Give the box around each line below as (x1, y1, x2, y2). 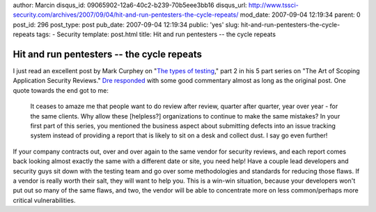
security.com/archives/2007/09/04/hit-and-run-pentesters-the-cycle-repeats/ (13, 10, 239, 19)
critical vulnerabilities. (13, 196, 76, 204)
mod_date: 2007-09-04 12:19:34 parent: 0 (240, 10, 361, 19)
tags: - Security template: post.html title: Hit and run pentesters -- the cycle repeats (36, 30, 276, 38)
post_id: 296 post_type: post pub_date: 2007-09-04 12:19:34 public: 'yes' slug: (13, 20, 240, 29)
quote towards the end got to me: (13, 86, 109, 94)
